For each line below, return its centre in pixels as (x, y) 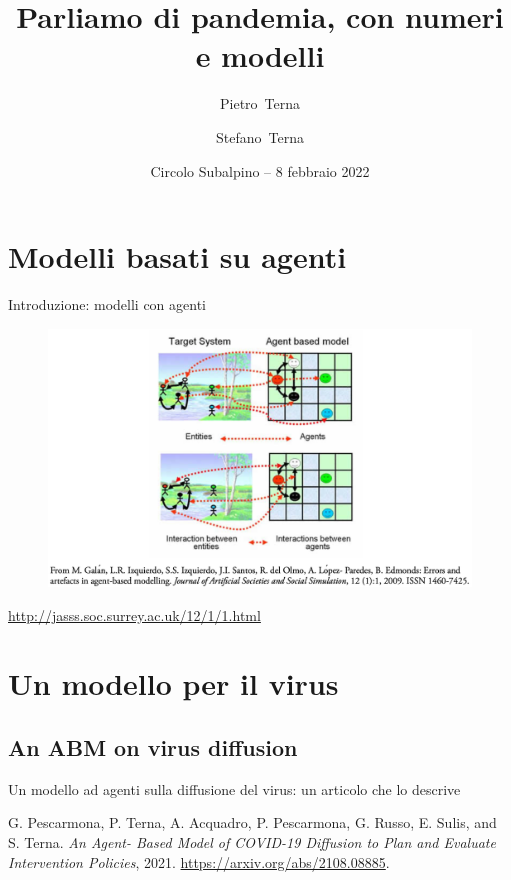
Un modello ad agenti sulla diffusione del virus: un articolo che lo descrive (234, 788)
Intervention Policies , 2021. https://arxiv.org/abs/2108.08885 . (199, 861)
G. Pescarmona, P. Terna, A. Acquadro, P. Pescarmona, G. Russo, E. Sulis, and (252, 822)
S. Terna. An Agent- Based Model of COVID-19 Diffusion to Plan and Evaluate (252, 841)
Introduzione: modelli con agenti (107, 304)
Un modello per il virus (173, 683)
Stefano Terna (260, 136)
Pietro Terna (259, 103)
